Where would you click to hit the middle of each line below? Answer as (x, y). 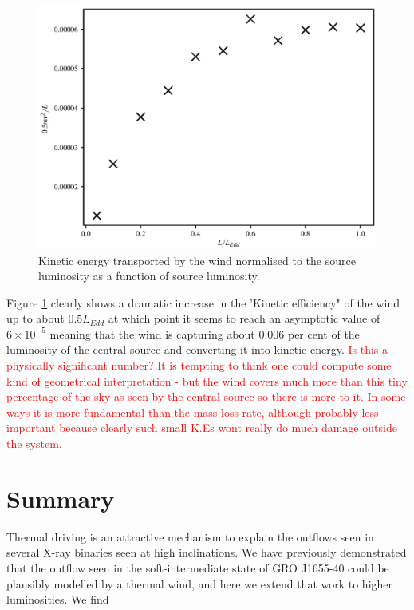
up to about (35, 318)
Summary (61, 498)
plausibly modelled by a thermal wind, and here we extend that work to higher (200, 583)
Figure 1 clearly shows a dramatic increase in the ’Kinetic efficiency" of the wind (203, 302)
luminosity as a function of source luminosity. (149, 276)
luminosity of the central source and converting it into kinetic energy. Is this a (197, 349)
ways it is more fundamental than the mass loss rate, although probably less (193, 412)
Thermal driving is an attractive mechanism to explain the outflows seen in (190, 536)
